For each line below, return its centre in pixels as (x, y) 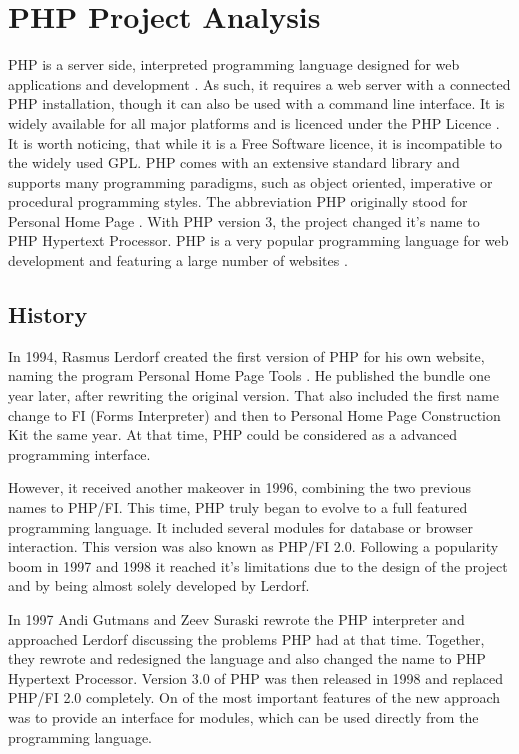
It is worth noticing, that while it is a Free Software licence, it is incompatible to (255, 142)
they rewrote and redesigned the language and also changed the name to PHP (247, 658)
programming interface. (79, 453)
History (48, 314)
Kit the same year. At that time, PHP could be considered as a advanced (233, 434)
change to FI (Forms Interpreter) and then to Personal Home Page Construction (254, 414)
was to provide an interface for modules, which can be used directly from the (243, 716)
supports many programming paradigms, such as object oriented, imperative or (250, 181)
